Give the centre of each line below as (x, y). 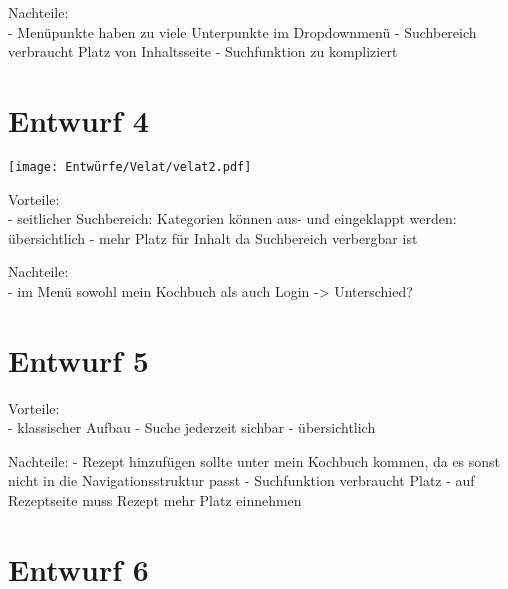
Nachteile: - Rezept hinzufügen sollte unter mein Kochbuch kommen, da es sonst (254, 460)
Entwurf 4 (78, 119)
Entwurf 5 (78, 359)
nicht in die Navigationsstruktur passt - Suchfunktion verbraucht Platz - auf (241, 480)
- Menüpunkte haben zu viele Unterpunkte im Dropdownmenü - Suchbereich (242, 31)
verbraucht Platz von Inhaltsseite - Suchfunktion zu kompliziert (203, 51)
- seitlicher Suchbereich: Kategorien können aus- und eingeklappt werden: (232, 218)
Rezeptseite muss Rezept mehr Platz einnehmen (155, 500)
